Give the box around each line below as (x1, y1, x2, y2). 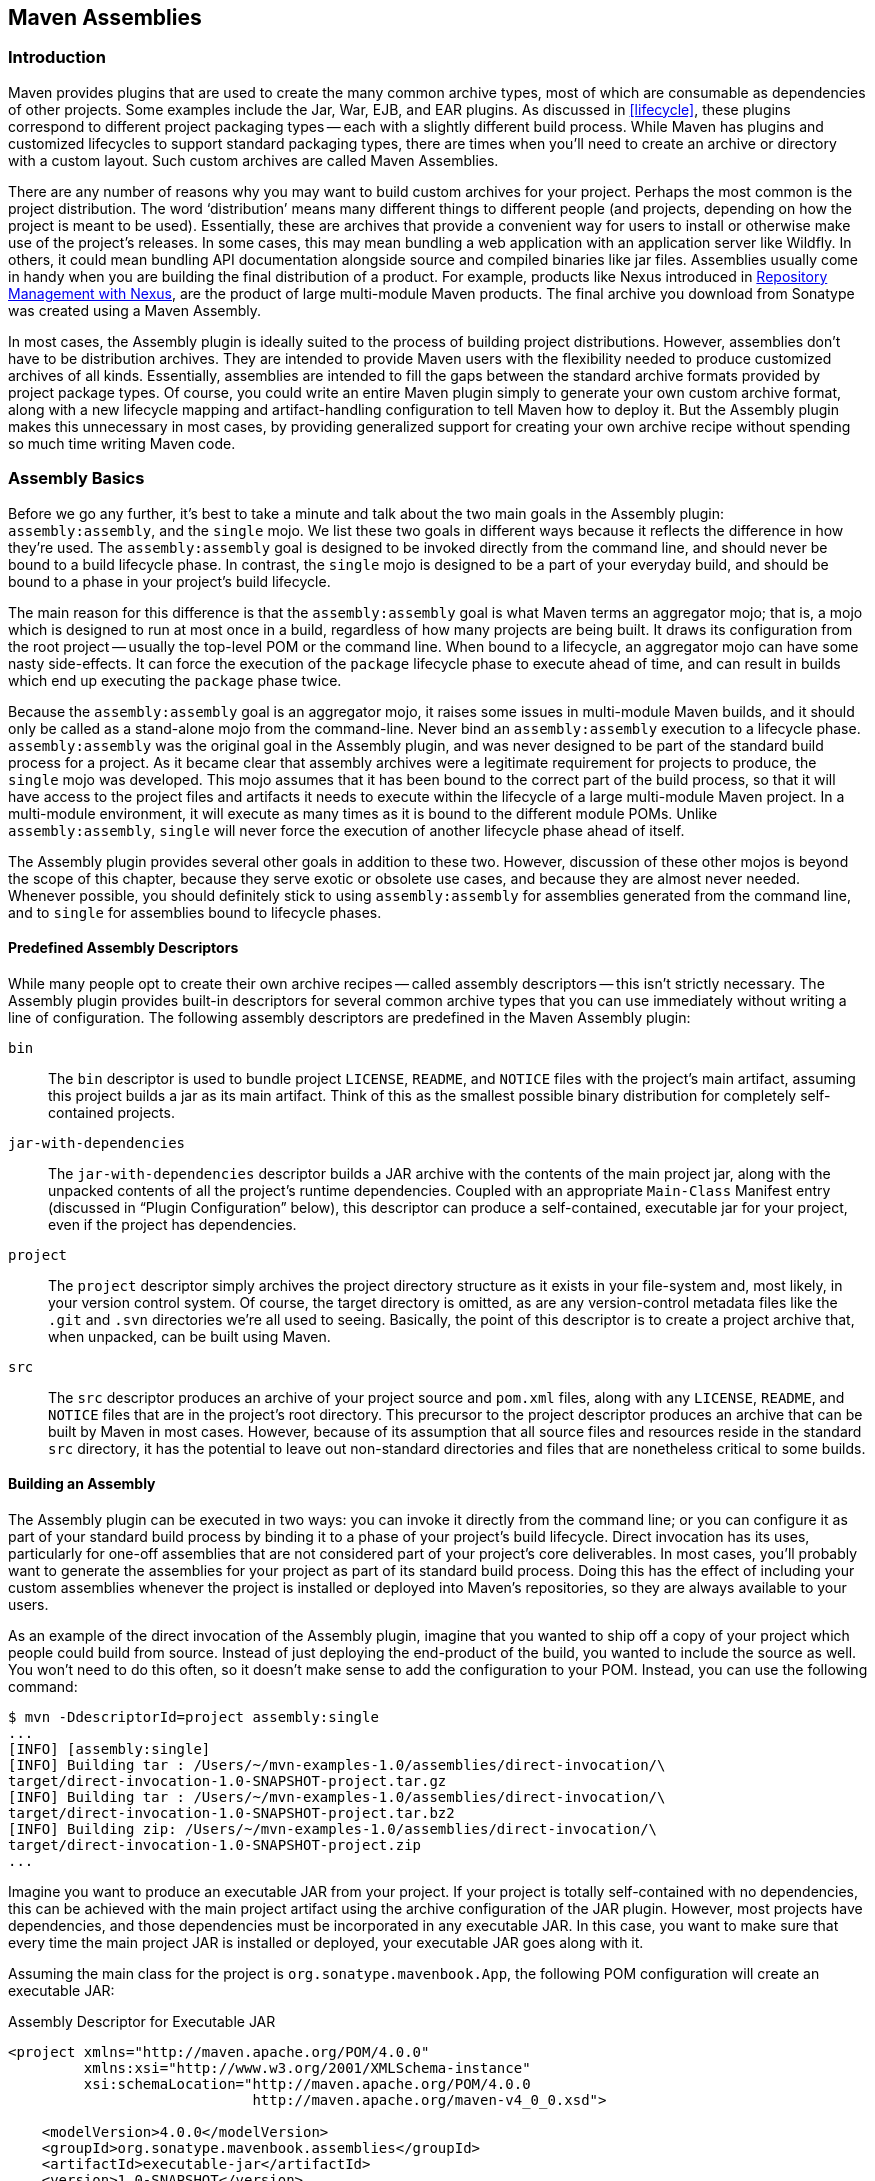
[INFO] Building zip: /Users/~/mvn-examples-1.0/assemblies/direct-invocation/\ (8, 1820, 658, 1837)
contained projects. (48, 1103, 175, 1121)
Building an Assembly (8, 1475, 156, 1493)
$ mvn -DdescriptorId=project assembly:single (8, 1708, 379, 1725)
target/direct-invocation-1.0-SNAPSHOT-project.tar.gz (8, 1772, 447, 1789)
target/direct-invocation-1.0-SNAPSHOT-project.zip (8, 1836, 422, 1853)
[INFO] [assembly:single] (8, 1740, 211, 1757)
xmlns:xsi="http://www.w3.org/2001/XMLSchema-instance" (83, 2059, 531, 2076)
